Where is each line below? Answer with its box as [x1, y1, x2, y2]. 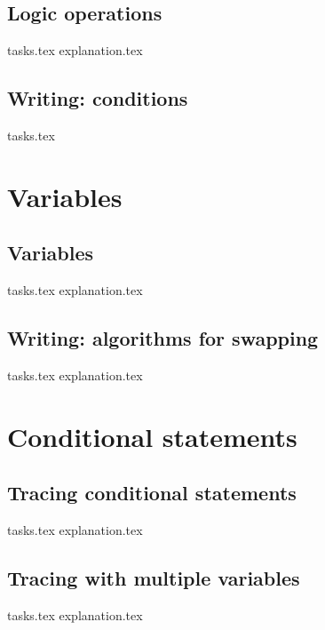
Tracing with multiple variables [7, 564, 300, 592]
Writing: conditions [7, 84, 188, 112]
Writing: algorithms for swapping [7, 324, 319, 352]
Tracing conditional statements [7, 479, 297, 506]
